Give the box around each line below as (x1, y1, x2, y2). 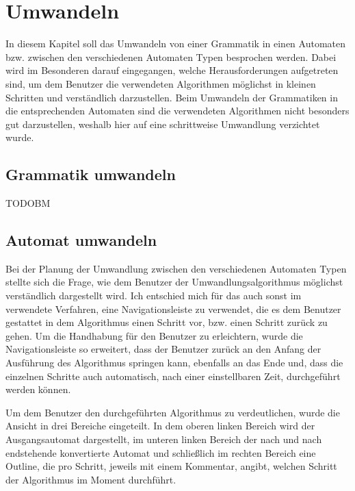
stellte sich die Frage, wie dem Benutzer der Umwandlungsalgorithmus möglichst (5, 275, 343, 289)
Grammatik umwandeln (5, 164, 176, 185)
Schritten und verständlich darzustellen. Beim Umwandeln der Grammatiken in (5, 90, 338, 104)
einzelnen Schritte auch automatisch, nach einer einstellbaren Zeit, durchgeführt (5, 368, 341, 383)
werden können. (5, 382, 71, 396)
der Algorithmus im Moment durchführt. (5, 472, 176, 486)
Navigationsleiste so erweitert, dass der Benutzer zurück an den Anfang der (5, 342, 321, 356)
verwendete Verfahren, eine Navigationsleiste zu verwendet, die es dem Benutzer (5, 301, 341, 316)
